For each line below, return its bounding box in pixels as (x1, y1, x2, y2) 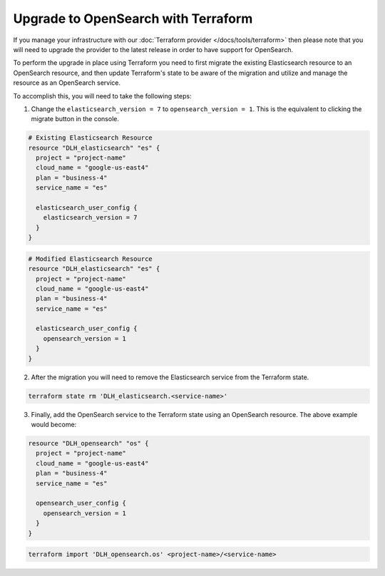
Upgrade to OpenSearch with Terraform (13, 11, 253, 26)
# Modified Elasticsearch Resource (28, 254, 153, 263)
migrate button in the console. (31, 115, 119, 123)
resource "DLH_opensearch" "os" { (28, 439, 149, 447)
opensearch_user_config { (36, 499, 126, 508)
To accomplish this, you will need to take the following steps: (13, 91, 192, 100)
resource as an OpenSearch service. (13, 78, 121, 87)
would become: (31, 421, 77, 428)
